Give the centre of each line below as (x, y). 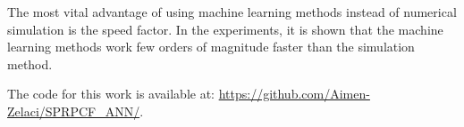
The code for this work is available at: (111, 94)
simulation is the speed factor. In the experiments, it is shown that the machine (225, 29)
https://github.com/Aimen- (294, 94)
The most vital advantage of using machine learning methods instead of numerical (232, 12)
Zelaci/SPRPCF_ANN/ (74, 111)
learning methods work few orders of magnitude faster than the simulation (211, 47)
